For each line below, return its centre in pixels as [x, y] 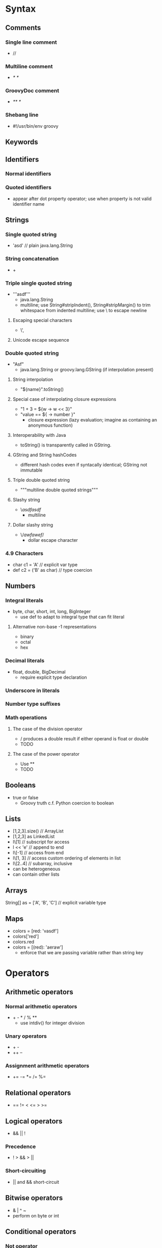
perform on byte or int [36, 1215]
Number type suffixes [33, 704]
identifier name [29, 204]
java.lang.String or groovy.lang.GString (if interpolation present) [87, 370]
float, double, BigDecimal [39, 672]
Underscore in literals [33, 690]
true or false [25, 797]
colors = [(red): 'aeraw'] [38, 947]
